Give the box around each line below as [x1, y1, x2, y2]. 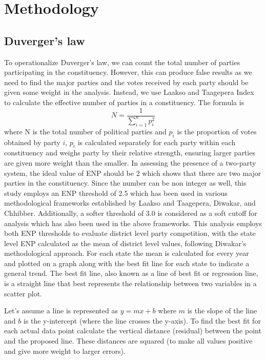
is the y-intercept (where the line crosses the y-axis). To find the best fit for [23, 315, 261, 326]
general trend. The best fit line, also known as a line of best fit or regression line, [4, 268, 258, 278]
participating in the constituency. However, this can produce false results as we [4, 67, 252, 77]
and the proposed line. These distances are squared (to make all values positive [4, 335, 253, 346]
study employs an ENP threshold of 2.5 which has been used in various [4, 187, 228, 198]
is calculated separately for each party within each [77, 136, 236, 147]
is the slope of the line [187, 305, 257, 316]
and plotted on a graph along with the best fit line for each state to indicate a [4, 257, 250, 268]
